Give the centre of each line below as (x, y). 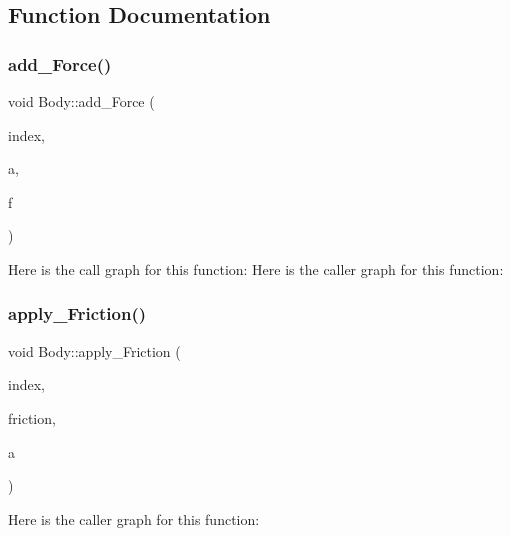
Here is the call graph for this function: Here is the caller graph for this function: (256, 268)
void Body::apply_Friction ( (94, 350)
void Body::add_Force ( (81, 101)
